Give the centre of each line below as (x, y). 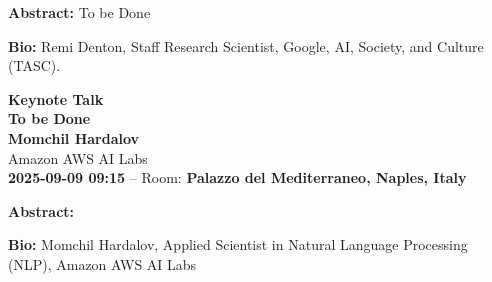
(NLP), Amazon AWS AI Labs (102, 263)
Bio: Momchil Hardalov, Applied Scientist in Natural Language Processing (238, 244)
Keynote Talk (56, 98)
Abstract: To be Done (79, 12)
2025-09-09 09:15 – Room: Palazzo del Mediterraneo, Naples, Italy (237, 177)
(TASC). (34, 65)
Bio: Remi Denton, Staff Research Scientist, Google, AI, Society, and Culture (246, 45)
